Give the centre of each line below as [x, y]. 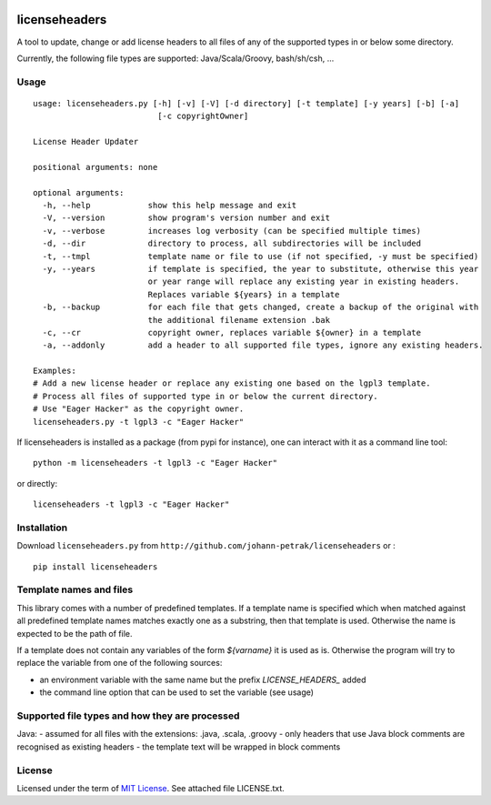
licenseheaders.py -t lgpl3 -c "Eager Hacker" [139, 422]
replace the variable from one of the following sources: [120, 663]
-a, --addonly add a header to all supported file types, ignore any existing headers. [263, 345]
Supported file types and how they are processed [128, 716]
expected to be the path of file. [75, 633]
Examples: [55, 371]
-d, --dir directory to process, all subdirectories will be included [232, 244]
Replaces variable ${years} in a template [244, 294]
